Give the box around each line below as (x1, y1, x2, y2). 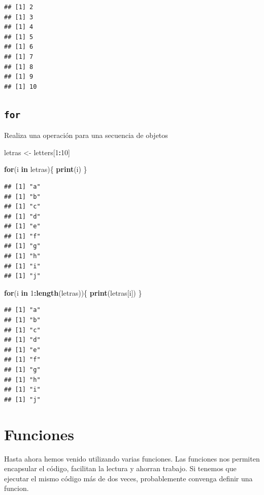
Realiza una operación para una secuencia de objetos (4, 130, 168, 140)
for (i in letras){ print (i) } (4, 164, 87, 174)
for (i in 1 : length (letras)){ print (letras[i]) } (4, 287, 142, 298)
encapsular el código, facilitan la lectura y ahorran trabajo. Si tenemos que (4, 463, 237, 474)
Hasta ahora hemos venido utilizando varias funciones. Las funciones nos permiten (4, 453, 260, 464)
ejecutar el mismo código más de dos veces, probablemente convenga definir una (4, 473, 253, 483)
